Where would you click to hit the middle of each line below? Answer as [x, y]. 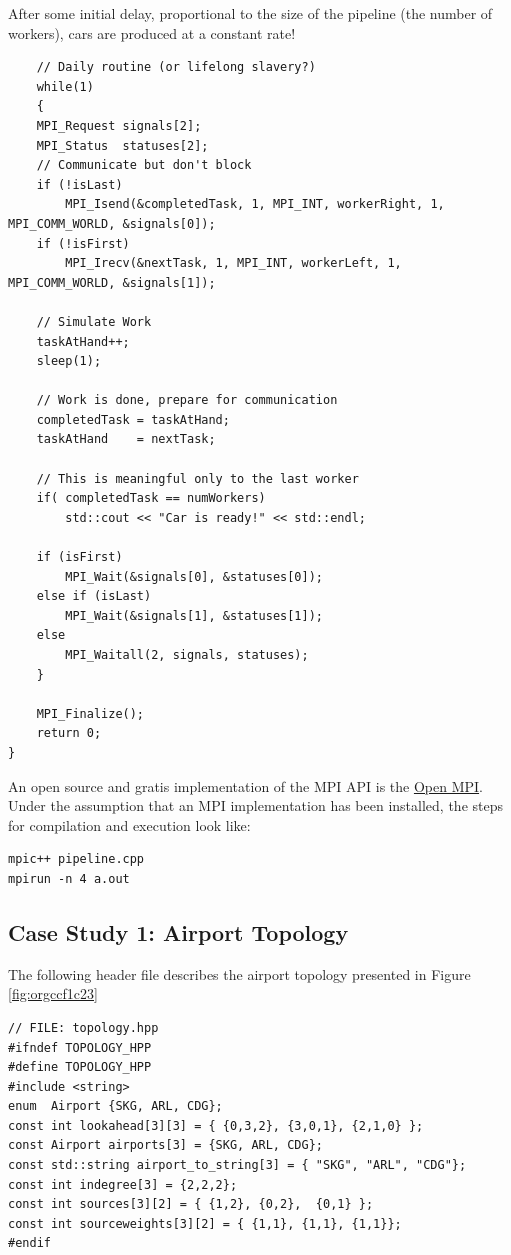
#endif [29, 1243]
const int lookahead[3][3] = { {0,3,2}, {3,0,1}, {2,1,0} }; [216, 1125]
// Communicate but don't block [144, 165]
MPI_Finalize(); [90, 713]
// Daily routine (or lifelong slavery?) [176, 67]
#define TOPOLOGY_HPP [80, 1067]
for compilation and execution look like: [129, 824]
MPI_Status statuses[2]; [122, 145]
